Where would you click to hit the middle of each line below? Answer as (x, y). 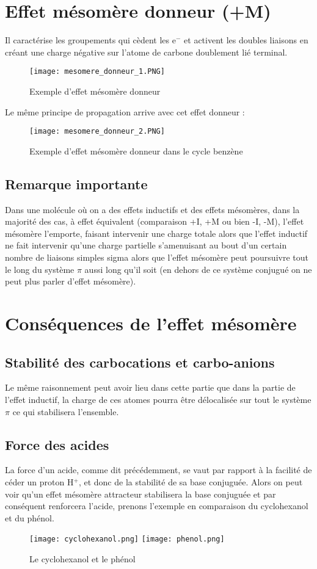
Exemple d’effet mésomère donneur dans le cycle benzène (136, 150)
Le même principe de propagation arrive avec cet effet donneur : (125, 111)
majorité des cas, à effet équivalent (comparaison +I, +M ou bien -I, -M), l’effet (155, 221)
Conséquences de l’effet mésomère (151, 323)
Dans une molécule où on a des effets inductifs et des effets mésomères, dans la (152, 209)
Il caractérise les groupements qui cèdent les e (90, 40)
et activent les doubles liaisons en (246, 40)
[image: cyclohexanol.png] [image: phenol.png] (127, 539)
